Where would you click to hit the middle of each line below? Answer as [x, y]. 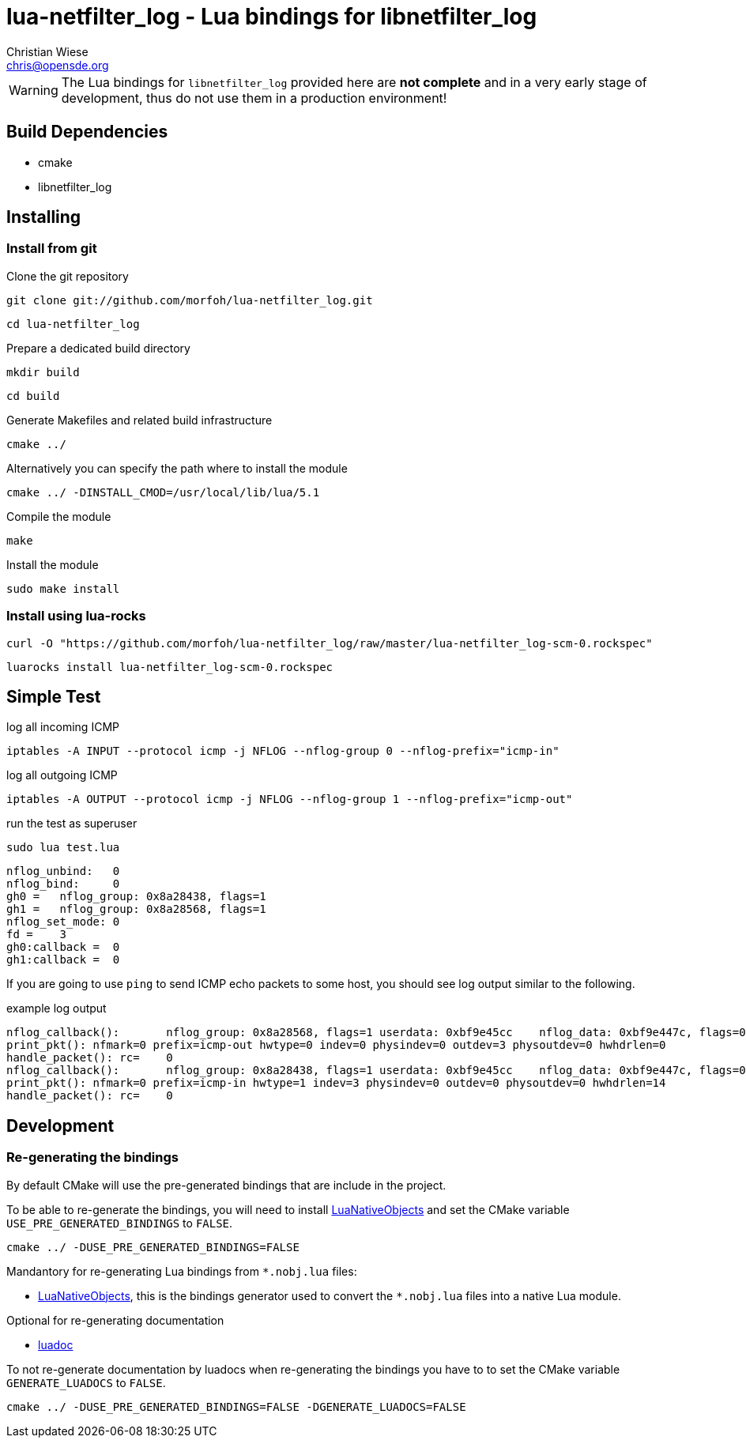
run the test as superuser [72, 824]
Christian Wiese [47, 51]
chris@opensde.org [58, 65]
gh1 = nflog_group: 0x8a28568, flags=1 [136, 909]
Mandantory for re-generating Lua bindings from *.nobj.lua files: [182, 1271]
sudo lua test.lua [63, 848]
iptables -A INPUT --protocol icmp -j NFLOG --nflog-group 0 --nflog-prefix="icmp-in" [283, 751]
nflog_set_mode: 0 [63, 922]
